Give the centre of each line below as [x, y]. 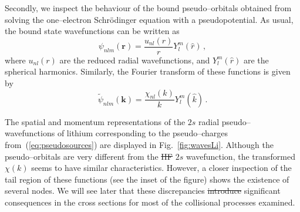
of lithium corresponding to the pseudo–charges [143, 133]
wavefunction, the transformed [240, 156]
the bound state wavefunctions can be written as [92, 31]
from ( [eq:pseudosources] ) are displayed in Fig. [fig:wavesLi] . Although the [139, 145]
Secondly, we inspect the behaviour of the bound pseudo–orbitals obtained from [148, 8]
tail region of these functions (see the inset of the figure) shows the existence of [147, 179]
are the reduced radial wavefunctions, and [135, 60]
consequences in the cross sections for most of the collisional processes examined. [150, 202]
